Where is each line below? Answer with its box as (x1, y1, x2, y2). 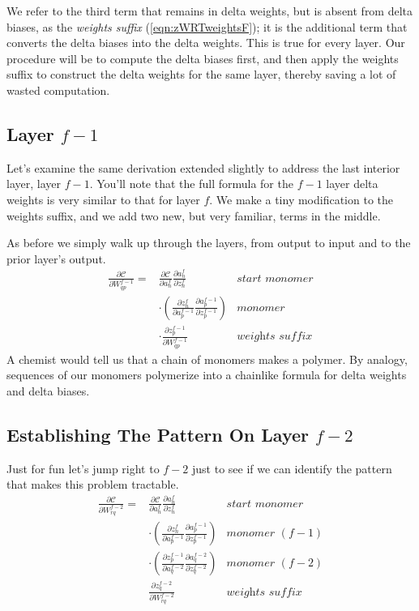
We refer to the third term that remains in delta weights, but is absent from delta (6, 2, 413, 19)
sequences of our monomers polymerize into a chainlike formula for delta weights (6, 366, 407, 383)
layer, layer (6, 175, 61, 192)
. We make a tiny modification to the (209, 190, 394, 207)
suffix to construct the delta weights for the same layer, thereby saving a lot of (6, 66, 396, 83)
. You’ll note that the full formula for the (89, 175, 293, 192)
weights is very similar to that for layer (6, 190, 200, 207)
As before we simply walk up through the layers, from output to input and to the (6, 234, 411, 251)
